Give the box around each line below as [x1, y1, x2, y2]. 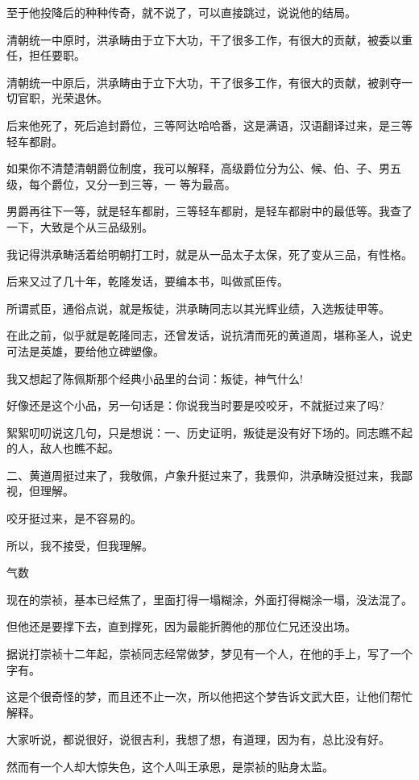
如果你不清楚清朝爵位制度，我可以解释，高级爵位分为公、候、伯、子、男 [6, 160, 390, 177]
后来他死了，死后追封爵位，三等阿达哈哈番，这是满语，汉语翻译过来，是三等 [6, 116, 413, 133]
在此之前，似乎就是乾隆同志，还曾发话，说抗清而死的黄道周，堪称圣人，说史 [6, 327, 413, 344]
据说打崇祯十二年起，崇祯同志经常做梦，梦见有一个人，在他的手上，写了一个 [6, 645, 413, 662]
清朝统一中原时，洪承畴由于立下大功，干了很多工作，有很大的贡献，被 [6, 31, 379, 48]
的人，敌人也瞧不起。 [6, 440, 119, 457]
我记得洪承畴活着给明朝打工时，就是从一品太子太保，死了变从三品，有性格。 [6, 245, 413, 262]
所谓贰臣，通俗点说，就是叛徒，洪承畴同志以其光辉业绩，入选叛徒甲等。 [6, 299, 390, 316]
